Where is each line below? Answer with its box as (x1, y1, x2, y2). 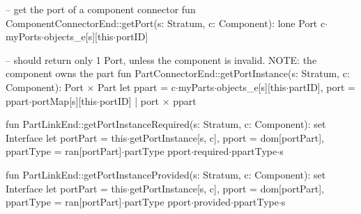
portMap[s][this (31, 93, 97, 108)
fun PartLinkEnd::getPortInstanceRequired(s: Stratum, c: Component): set (6, 117, 326, 131)
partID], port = (289, 79, 355, 94)
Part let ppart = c (98, 79, 176, 94)
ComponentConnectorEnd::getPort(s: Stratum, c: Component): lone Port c (6, 15, 325, 30)
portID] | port (99, 93, 159, 108)
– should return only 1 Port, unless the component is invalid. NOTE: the (6, 52, 317, 67)
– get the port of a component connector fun (6, 2, 196, 16)
